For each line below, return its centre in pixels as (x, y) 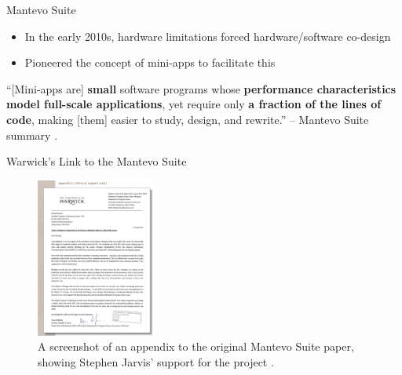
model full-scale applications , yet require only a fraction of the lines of (194, 104)
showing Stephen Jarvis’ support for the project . (156, 361)
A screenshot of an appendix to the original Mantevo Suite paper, (196, 346)
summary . (32, 135)
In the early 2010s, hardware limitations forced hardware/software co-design (208, 36)
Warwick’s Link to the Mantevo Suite (97, 161)
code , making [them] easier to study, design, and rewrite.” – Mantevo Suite (188, 119)
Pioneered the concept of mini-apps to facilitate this (150, 62)
